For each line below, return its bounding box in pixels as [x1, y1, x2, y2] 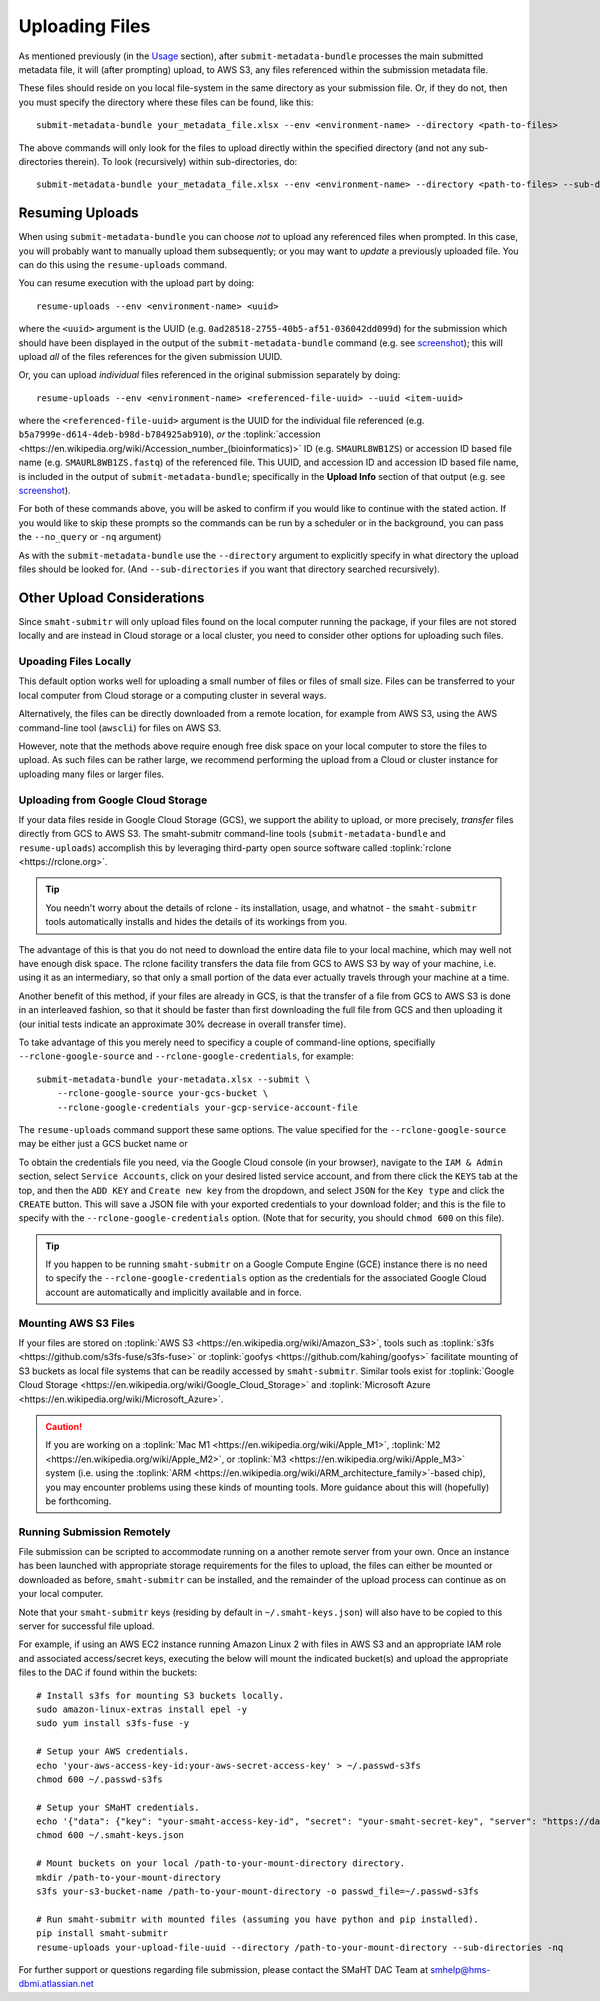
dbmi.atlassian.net [18, 1978, 94, 1990]
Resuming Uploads [18, 205, 139, 222]
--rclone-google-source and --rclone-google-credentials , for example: [18, 1050, 354, 1062]
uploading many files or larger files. [18, 768, 165, 780]
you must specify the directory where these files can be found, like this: [18, 96, 314, 108]
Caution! [45, 1420, 83, 1432]
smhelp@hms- [430, 1963, 491, 1975]
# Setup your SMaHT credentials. [36, 1801, 200, 1813]
